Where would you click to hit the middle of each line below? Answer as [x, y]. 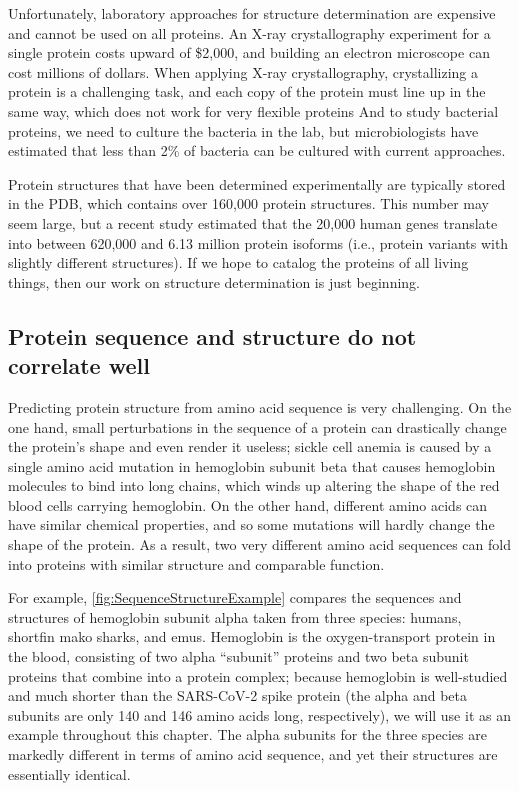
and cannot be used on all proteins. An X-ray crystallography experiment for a [249, 32]
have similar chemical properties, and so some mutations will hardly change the [251, 524]
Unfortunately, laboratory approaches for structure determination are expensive [252, 13]
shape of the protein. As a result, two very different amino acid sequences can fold [259, 544]
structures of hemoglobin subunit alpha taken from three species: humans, [235, 616]
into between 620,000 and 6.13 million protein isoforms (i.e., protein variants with [258, 242]
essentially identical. [69, 773]
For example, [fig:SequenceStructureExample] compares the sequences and [235, 597]
